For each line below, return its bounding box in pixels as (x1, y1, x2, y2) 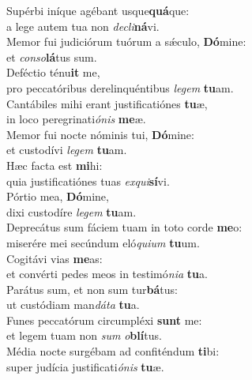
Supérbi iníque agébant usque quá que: (6, 2, 190, 18)
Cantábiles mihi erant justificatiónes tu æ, (6, 95, 208, 111)
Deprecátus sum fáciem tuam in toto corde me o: (6, 219, 243, 235)
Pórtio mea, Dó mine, (6, 188, 109, 205)
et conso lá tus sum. (6, 48, 97, 65)
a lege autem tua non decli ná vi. (6, 17, 160, 34)
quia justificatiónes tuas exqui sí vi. (6, 172, 170, 189)
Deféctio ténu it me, (6, 64, 100, 81)
